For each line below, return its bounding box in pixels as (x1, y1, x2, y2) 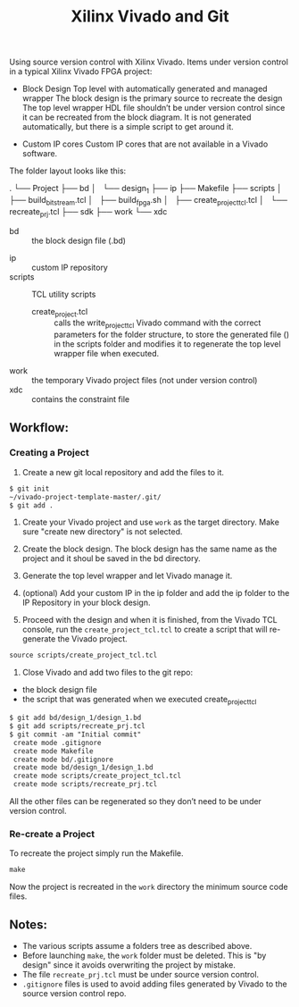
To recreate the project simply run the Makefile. (9, 848, 185, 859)
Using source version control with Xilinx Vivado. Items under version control (9, 56, 288, 68)
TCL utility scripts (31, 289, 96, 299)
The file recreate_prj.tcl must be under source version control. (21, 969, 260, 980)
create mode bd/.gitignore (12, 755, 114, 764)
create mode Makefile (12, 746, 94, 756)
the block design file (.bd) (31, 235, 127, 246)
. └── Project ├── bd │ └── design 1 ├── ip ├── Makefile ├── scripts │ (9, 183, 283, 196)
